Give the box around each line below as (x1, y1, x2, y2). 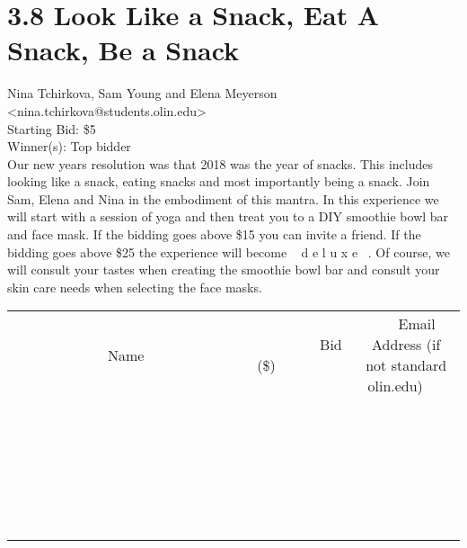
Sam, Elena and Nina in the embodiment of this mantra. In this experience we (7, 189, 439, 208)
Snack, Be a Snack (7, 31, 240, 68)
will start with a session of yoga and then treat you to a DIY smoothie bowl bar (7, 207, 449, 226)
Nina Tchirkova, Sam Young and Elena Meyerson (7, 84, 278, 103)
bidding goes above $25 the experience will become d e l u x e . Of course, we (7, 242, 450, 261)
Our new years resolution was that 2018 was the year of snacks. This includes (7, 154, 433, 173)
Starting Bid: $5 (7, 119, 96, 138)
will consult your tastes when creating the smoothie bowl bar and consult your (7, 260, 440, 279)
